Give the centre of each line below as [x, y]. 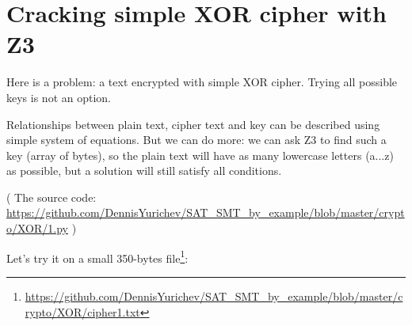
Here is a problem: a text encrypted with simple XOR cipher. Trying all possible [202, 82]
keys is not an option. [59, 97]
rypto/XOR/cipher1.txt [82, 311]
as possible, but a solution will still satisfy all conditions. [144, 171]
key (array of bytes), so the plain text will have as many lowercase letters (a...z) [200, 155]
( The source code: [51, 197]
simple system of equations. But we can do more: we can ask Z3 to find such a [196, 140]
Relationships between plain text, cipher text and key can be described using [193, 124]
